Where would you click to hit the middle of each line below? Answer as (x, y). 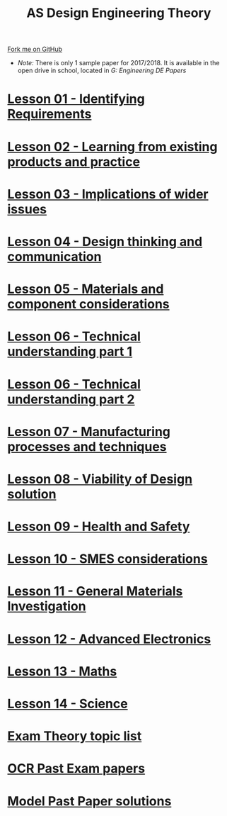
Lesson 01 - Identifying (76, 99)
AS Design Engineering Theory (119, 13)
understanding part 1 (70, 352)
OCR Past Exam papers (76, 769)
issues (27, 209)
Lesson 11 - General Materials (95, 592)
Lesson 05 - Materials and (86, 289)
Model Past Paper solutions (89, 801)
